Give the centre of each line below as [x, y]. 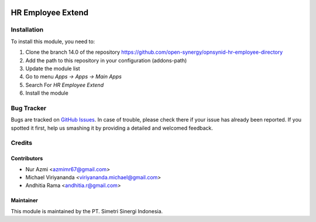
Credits [21, 143]
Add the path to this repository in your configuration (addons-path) [106, 60]
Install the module [47, 93]
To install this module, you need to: [53, 41]
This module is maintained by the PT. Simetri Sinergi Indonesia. [87, 211]
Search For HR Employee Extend [65, 85]
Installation [27, 30]
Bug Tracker [29, 108]
